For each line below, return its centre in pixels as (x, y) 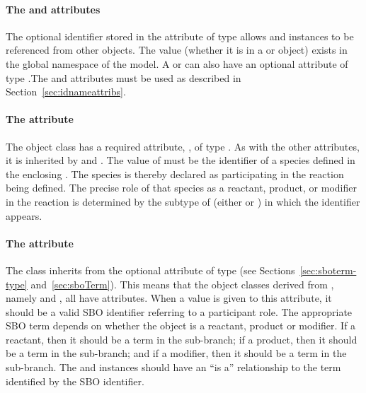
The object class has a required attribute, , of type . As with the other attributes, (183, 146)
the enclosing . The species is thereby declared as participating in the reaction (175, 174)
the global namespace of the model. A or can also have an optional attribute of (177, 63)
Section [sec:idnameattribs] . (66, 92)
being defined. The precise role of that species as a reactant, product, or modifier (181, 188)
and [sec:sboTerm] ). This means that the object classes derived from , (182, 284)
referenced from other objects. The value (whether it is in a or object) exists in (177, 50)
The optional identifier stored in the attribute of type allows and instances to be (180, 36)
